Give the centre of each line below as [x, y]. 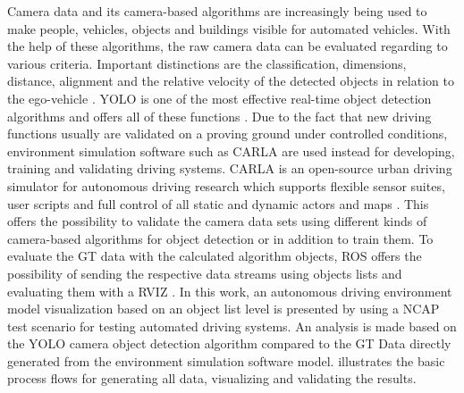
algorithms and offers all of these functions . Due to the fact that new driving [219, 116]
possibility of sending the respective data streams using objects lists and [205, 273]
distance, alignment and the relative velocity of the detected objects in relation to [231, 81]
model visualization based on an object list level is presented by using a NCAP [224, 309]
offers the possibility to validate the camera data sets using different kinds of [217, 221]
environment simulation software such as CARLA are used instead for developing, [231, 151]
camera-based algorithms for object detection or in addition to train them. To [220, 238]
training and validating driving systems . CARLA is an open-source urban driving [230, 168]
